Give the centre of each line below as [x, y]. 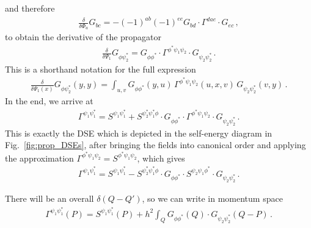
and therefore [30, 8]
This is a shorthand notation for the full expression [101, 69]
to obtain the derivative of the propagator [83, 37]
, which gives [161, 158]
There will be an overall [49, 198]
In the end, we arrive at [49, 101]
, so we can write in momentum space [212, 198]
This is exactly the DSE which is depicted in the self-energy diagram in [139, 133]
